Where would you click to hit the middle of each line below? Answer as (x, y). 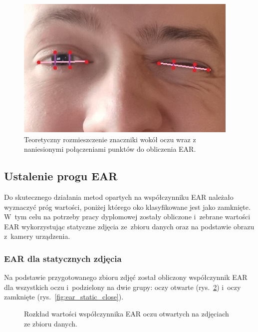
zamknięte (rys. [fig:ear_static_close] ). (64, 297)
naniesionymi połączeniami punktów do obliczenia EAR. (110, 149)
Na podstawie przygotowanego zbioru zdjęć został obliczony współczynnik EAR (126, 277)
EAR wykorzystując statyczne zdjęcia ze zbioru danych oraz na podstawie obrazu (129, 226)
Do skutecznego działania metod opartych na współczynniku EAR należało (119, 197)
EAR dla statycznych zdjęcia (63, 258)
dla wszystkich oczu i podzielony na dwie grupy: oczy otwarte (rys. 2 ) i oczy (123, 287)
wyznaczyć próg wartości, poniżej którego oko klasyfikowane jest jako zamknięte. (127, 207)
